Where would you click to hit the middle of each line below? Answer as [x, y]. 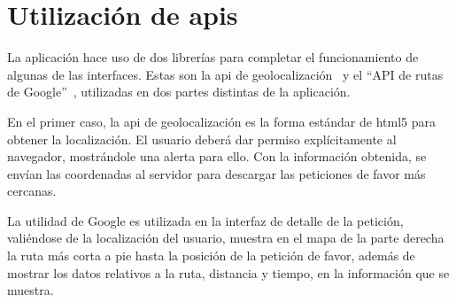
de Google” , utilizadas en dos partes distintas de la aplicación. [179, 92]
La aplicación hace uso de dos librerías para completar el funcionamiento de [213, 57]
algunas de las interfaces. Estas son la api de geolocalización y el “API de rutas [225, 74]
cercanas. [32, 191]
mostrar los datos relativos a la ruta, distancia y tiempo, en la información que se [228, 272]
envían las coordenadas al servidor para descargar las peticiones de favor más [216, 173]
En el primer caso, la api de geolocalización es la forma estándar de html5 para [222, 121]
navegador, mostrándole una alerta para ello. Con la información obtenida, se [217, 156]
